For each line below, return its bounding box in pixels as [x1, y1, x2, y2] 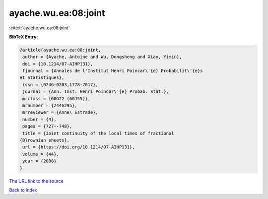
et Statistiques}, [19, 75, 65, 80]
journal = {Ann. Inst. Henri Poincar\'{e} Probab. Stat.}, [22, 89, 169, 94]
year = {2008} [22, 158, 57, 164]
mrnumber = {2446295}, [22, 103, 78, 109]
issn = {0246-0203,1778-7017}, [22, 82, 99, 87]
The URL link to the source [9, 178, 64, 184]
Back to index [9, 187, 37, 193]
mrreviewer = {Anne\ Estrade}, [22, 110, 99, 115]
